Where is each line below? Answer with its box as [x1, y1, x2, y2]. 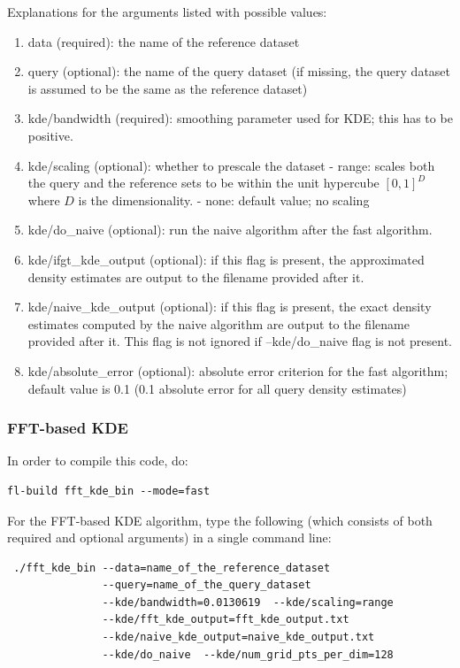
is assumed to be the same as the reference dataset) [27, 79, 308, 97]
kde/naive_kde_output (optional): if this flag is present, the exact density [27, 297, 432, 316]
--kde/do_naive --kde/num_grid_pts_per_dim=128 [102, 648, 394, 661]
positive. [27, 126, 73, 144]
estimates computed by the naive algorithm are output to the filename [27, 314, 410, 333]
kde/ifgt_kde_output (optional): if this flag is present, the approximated [27, 250, 425, 268]
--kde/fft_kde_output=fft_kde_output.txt [102, 613, 349, 626]
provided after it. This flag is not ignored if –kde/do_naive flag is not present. [27, 332, 453, 350]
